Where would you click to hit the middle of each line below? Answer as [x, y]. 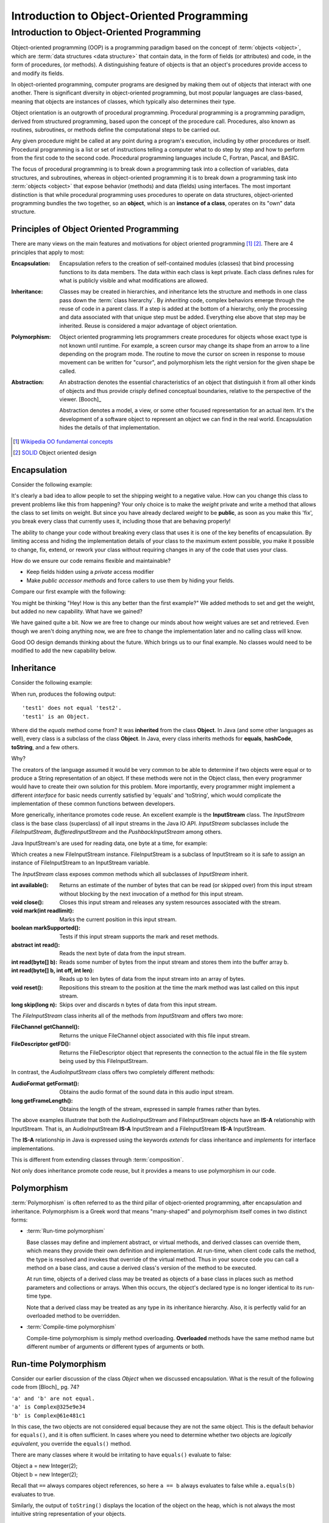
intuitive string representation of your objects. [69, 1514]
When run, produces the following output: [63, 694]
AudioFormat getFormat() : [45, 1083]
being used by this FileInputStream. [104, 1061]
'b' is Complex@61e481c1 [48, 1415]
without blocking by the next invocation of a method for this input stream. [151, 894]
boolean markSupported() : [46, 928]
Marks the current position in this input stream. [118, 919]
